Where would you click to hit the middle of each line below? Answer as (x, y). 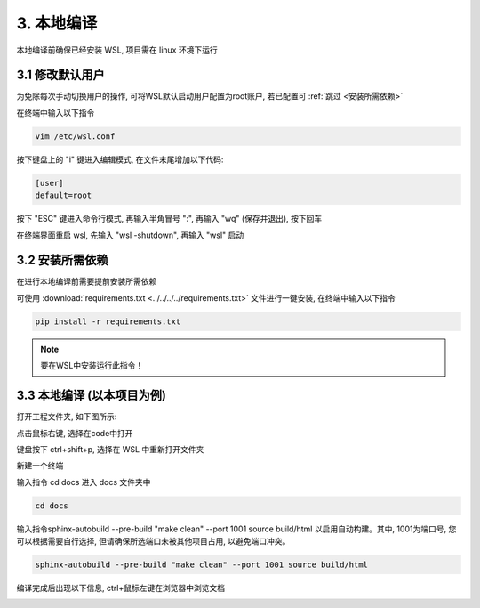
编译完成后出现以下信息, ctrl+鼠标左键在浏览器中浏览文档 (121, 588)
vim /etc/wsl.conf (75, 136)
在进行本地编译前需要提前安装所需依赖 (87, 281)
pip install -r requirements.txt (108, 321)
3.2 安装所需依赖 (62, 260)
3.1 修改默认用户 (61, 75)
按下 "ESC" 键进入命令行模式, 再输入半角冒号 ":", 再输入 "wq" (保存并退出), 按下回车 (169, 219)
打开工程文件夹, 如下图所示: (67, 417)
